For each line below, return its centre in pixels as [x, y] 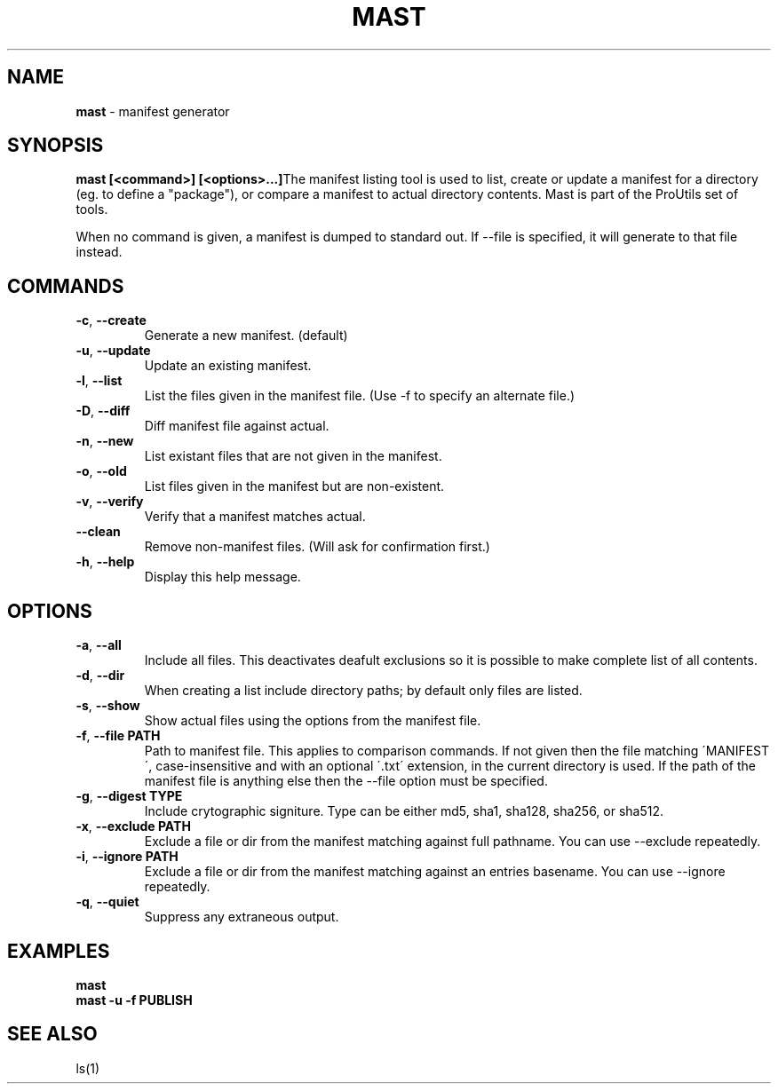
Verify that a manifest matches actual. [255, 517]
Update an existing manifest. [228, 366]
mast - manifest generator [153, 111]
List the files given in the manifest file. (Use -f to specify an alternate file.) [360, 396]
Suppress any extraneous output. [242, 917]
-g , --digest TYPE [129, 796]
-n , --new [105, 441]
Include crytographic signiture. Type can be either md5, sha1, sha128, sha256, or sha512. [404, 811]
